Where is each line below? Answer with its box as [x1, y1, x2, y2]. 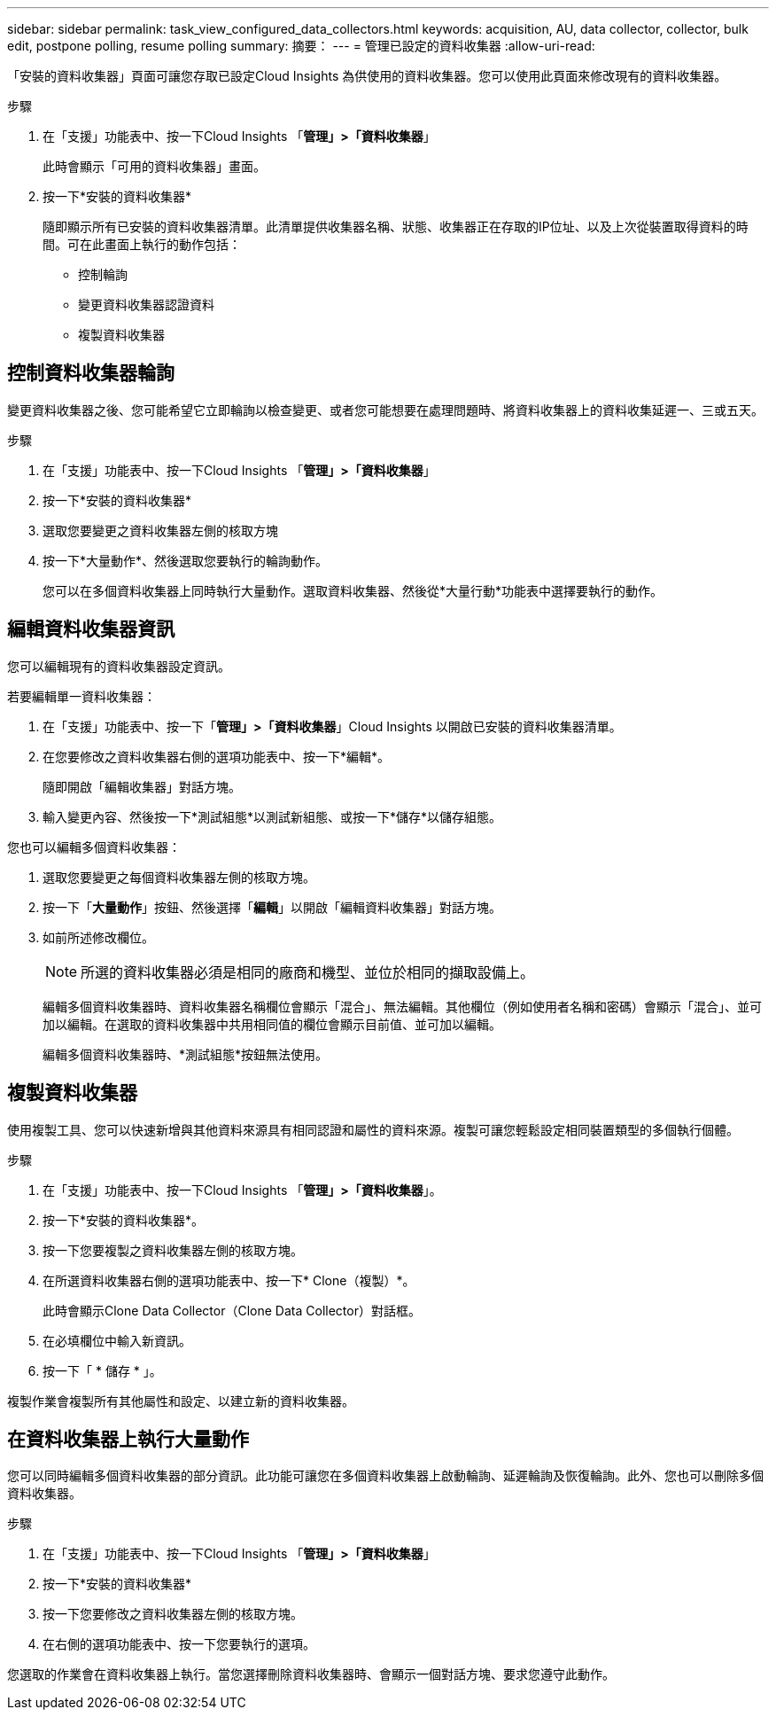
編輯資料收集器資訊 [7, 618, 175, 641]
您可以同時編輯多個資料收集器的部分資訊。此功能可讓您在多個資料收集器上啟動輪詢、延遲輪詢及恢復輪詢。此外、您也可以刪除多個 [7, 1468, 764, 1484]
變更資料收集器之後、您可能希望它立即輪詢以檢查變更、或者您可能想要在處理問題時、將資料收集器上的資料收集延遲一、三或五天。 [7, 402, 764, 418]
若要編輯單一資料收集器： [7, 688, 156, 704]
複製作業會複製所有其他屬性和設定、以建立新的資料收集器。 [7, 1393, 354, 1409]
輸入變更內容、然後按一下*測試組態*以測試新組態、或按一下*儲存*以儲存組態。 [43, 808, 502, 824]
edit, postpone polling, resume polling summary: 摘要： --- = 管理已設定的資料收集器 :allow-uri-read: [7, 38, 595, 53]
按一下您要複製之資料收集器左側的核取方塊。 [43, 1242, 303, 1258]
